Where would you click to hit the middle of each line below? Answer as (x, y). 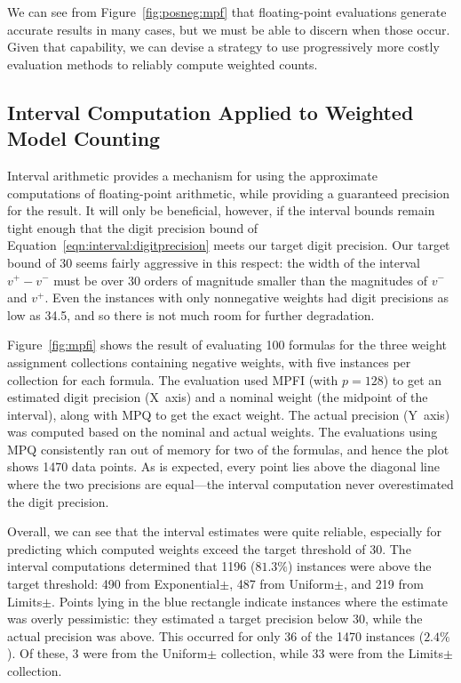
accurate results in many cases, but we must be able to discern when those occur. (229, 29)
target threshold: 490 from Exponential (114, 584)
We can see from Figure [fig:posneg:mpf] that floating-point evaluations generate (227, 12)
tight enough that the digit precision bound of (133, 227)
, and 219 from (383, 584)
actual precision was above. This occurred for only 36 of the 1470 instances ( (216, 635)
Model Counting (84, 138)
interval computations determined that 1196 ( (131, 566)
